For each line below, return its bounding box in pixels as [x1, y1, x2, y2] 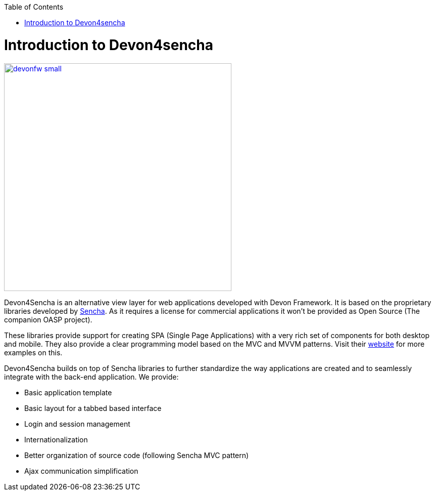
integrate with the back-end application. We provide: [4, 372, 179, 381]
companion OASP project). [4, 315, 92, 324]
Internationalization [24, 435, 88, 444]
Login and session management [24, 419, 130, 428]
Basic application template [24, 388, 112, 397]
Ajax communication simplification [24, 466, 138, 475]
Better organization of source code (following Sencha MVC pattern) [24, 450, 249, 460]
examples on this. [4, 348, 63, 357]
